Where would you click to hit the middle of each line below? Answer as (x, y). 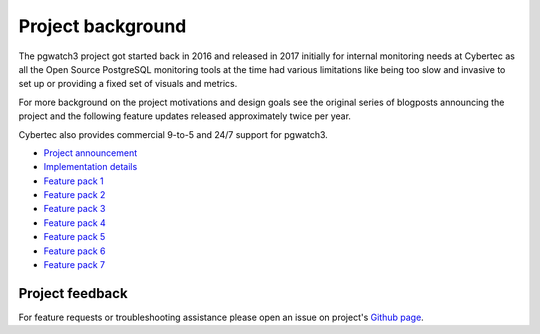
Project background (102, 26)
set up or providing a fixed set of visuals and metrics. (128, 84)
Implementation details (90, 167)
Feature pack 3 (74, 209)
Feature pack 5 (74, 237)
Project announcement (90, 152)
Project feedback (73, 293)
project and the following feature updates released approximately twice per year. (185, 116)
